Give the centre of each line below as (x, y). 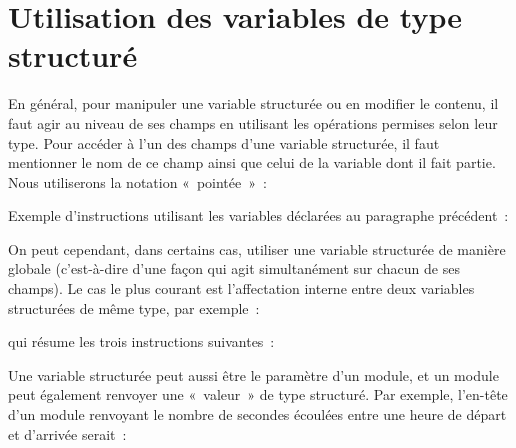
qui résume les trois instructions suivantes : (141, 341)
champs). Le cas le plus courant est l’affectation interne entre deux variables (241, 288)
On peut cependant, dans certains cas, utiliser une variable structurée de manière (257, 248)
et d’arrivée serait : (67, 433)
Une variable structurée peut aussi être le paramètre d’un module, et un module (253, 374)
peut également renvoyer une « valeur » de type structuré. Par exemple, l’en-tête (258, 394)
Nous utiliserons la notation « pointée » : (137, 181)
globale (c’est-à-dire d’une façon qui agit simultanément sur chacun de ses (234, 268)
